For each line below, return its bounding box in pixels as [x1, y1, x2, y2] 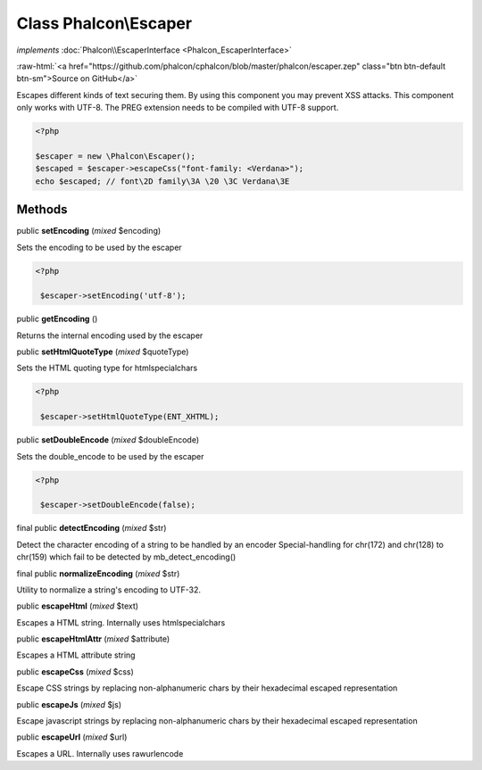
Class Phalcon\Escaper [16, 13, 192, 33]
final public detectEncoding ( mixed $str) [16, 523, 167, 534]
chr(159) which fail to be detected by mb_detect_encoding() [16, 551, 237, 562]
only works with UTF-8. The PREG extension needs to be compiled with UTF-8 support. [16, 103, 339, 113]
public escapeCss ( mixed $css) [16, 666, 134, 677]
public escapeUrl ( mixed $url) [16, 732, 128, 742]
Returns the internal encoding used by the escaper [16, 330, 204, 341]
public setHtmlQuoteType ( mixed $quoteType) [16, 346, 189, 357]
